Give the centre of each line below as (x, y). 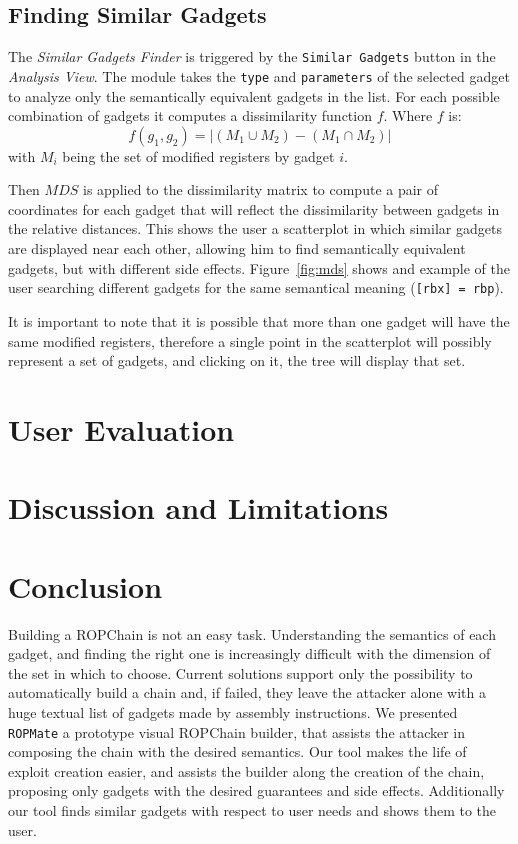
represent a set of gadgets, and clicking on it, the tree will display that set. (237, 360)
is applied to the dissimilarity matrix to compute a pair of (261, 189)
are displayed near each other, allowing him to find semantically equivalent (237, 248)
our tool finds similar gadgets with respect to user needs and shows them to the (252, 809)
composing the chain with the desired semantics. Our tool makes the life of (237, 751)
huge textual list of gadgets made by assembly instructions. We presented (233, 711)
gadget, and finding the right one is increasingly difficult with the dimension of (249, 653)
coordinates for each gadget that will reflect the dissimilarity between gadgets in (254, 208)
